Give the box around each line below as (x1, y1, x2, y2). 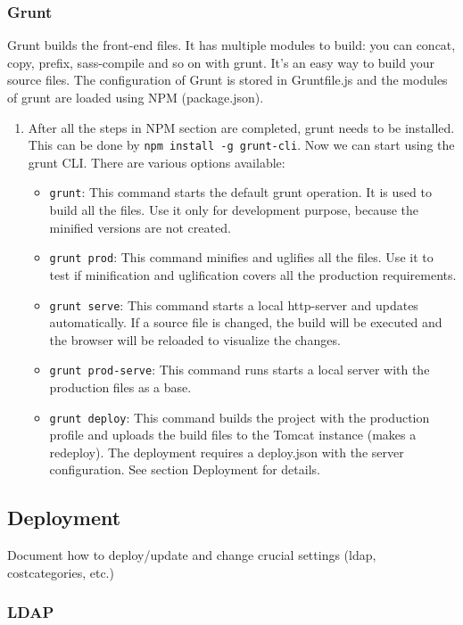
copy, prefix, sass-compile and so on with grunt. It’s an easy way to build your (7, 53, 434, 71)
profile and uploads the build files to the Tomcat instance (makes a (49, 425, 417, 444)
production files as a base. (49, 378, 192, 397)
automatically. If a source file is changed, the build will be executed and (49, 313, 442, 332)
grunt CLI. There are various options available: (28, 152, 285, 171)
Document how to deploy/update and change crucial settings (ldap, (7, 546, 376, 564)
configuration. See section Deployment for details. (49, 460, 320, 479)
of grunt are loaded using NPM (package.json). (7, 88, 264, 106)
